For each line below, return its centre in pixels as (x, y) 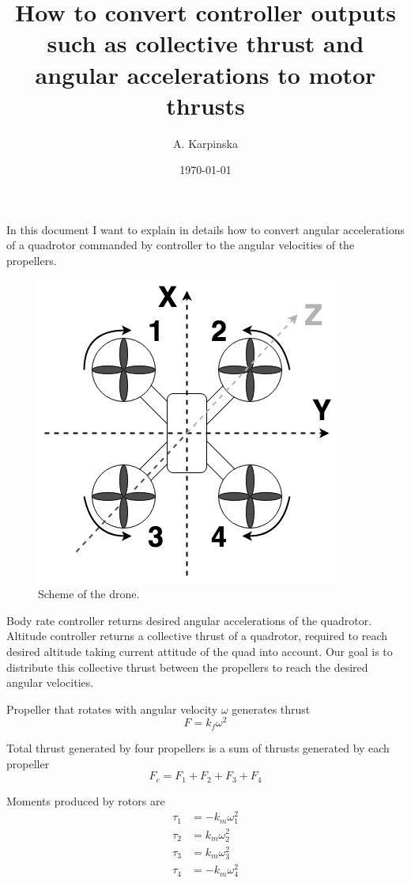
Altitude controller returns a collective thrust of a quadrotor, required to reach (197, 636)
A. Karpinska (205, 143)
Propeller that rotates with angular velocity (112, 709)
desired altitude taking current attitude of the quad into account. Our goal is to (200, 652)
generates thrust (271, 709)
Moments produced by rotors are (86, 800)
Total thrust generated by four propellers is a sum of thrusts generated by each (198, 747)
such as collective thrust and (205, 43)
